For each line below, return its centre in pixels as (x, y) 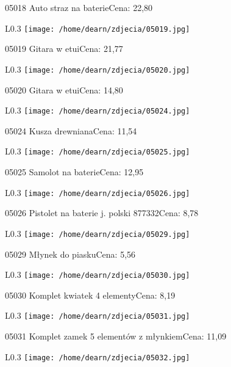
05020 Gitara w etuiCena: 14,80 (64, 89)
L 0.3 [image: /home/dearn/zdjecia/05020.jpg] (98, 69)
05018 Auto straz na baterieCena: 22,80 (79, 7)
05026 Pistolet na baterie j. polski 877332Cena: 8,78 (102, 213)
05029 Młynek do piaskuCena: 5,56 (70, 254)
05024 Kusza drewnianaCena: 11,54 (71, 130)
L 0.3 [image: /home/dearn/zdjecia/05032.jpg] (98, 356)
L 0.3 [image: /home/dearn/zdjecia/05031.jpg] (98, 315)
